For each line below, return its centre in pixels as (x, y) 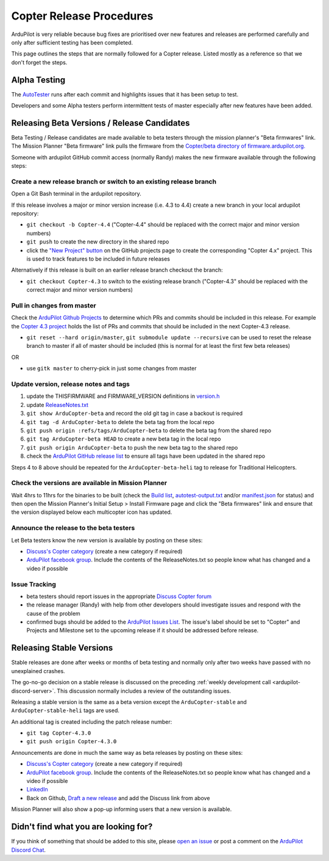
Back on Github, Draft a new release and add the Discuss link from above (118, 798)
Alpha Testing (38, 80)
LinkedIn (37, 790)
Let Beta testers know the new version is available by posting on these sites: (107, 540)
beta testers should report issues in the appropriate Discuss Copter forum (119, 596)
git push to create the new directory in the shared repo (98, 242)
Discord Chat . (28, 850)
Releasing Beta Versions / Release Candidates (101, 123)
